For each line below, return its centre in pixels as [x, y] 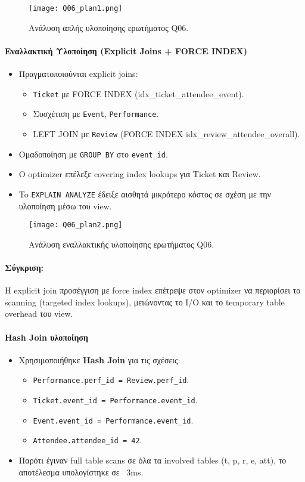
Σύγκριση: [24, 267]
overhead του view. [39, 313]
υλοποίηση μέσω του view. [65, 206]
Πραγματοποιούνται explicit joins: [78, 74]
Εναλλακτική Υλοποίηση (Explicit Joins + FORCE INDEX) [126, 50]
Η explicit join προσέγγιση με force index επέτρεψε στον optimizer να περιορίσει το [153, 290]
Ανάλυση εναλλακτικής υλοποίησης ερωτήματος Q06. [122, 244]
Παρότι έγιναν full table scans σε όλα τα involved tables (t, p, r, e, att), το [152, 460]
